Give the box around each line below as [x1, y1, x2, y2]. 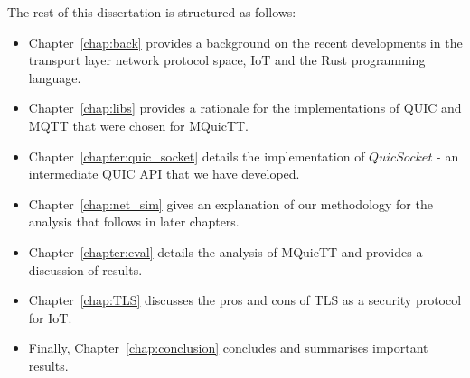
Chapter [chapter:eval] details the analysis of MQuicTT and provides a [28, 242, 423, 261]
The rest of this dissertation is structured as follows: [7, 3, 296, 21]
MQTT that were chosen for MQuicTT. [28, 115, 249, 134]
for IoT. [28, 308, 72, 327]
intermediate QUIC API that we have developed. [28, 164, 300, 183]
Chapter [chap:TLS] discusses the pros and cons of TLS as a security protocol [28, 290, 462, 309]
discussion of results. [28, 260, 143, 279]
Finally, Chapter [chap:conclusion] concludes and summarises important [28, 338, 428, 357]
